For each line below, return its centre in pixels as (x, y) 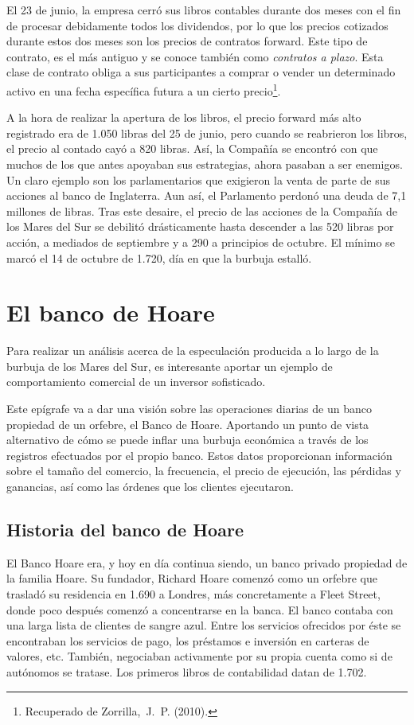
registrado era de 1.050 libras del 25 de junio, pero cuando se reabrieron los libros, (207, 133)
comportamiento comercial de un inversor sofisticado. (136, 382)
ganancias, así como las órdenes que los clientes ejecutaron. (150, 487)
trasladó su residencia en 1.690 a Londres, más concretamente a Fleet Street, (193, 594)
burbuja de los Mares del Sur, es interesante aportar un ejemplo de (170, 366)
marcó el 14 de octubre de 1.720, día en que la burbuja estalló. (159, 257)
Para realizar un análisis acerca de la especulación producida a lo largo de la (193, 351)
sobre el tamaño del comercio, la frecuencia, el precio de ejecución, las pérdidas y (204, 471)
